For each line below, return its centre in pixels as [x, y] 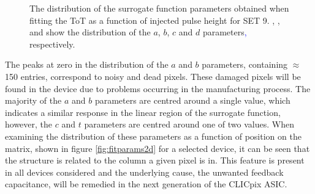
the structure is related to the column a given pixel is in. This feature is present [155, 160]
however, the [29, 124]
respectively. [52, 44]
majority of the [33, 100]
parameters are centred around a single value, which [192, 100]
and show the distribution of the [90, 32]
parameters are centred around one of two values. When [189, 124]
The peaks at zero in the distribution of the [87, 64]
